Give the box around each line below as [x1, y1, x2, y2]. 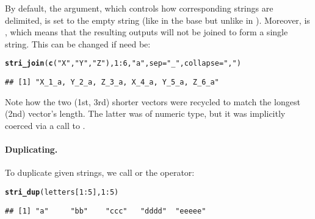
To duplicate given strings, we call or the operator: [5, 166, 195, 179]
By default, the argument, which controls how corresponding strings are [5, 2, 273, 14]
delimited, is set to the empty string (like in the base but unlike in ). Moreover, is [5, 13, 310, 26]
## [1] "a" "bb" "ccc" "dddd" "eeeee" [5, 206, 206, 215]
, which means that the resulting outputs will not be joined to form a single [5, 26, 288, 38]
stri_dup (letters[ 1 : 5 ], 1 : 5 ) [5, 187, 119, 196]
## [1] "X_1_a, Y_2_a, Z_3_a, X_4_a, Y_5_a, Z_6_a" [5, 78, 219, 87]
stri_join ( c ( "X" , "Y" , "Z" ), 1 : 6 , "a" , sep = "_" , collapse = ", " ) [5, 59, 241, 68]
